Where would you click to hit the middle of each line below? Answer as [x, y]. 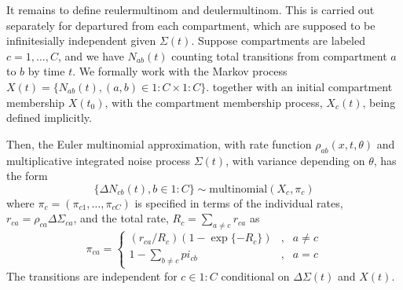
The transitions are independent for [92, 275]
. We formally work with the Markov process [180, 71]
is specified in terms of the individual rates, [239, 202]
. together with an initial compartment [299, 86]
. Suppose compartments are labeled [278, 40]
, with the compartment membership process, [214, 102]
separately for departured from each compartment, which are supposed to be [191, 25]
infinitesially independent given [81, 40]
